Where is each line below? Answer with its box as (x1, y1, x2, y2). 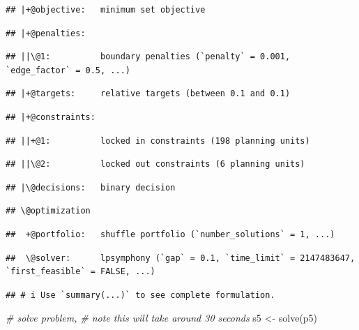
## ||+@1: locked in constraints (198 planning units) (6, 135, 310, 146)
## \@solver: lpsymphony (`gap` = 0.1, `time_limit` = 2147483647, (6, 253, 356, 263)
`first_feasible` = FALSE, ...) (6, 267, 155, 277)
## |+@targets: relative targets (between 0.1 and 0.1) (6, 89, 291, 99)
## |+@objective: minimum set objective (6, 5, 206, 15)
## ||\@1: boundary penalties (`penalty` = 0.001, (6, 52, 291, 62)
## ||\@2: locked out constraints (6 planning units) (6, 159, 305, 170)
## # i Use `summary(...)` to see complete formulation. (6, 290, 275, 300)
